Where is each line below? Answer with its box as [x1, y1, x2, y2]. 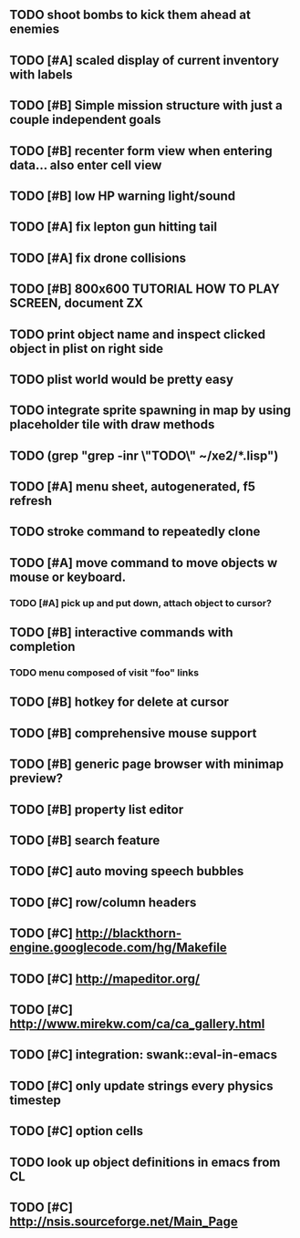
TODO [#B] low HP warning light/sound [9, 188, 235, 203]
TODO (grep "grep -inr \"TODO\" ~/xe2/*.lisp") [9, 448, 279, 463]
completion [9, 639, 76, 655]
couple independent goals [9, 112, 161, 128]
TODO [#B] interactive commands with [9, 624, 233, 641]
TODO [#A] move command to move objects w [9, 555, 278, 571]
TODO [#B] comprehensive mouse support [9, 725, 257, 741]
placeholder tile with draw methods [9, 417, 215, 432]
